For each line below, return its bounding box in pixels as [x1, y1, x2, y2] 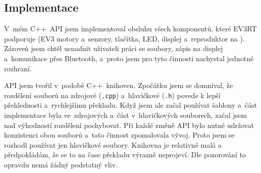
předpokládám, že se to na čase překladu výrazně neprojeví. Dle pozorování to [4, 149, 246, 160]
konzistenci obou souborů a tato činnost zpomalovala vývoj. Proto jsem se [4, 129, 235, 140]
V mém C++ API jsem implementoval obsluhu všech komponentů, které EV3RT [4, 23, 257, 34]
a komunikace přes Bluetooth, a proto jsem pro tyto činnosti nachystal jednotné [4, 53, 254, 63]
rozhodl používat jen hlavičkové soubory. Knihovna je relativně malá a [4, 139, 222, 150]
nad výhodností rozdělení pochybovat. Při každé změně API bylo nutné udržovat [4, 119, 254, 130]
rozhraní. [4, 63, 32, 73]
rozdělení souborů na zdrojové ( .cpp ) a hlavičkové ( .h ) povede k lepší [4, 90, 221, 100]
